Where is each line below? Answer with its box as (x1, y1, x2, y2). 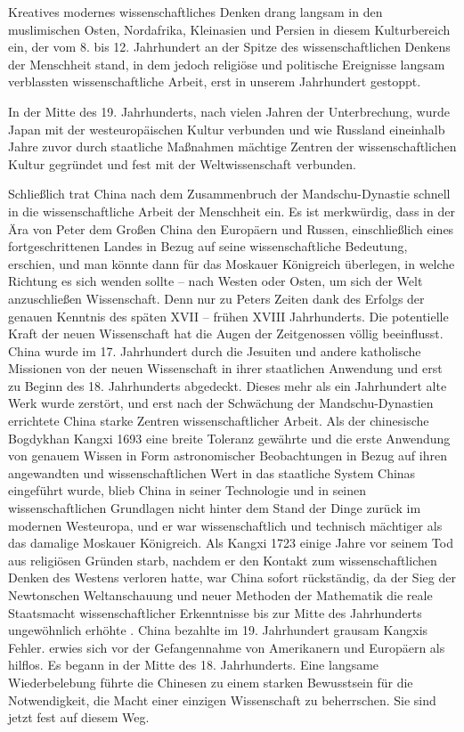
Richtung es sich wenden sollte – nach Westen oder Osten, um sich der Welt (8, 272, 423, 290)
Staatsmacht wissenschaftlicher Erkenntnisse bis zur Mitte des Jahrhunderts (8, 603, 422, 622)
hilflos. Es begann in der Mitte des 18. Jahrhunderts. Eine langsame (8, 655, 379, 674)
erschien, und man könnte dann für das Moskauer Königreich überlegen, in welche (8, 254, 455, 272)
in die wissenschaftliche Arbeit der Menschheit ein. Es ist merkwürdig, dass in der (8, 201, 455, 220)
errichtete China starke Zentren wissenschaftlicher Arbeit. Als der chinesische (8, 411, 429, 430)
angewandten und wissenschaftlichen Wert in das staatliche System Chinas (8, 463, 416, 482)
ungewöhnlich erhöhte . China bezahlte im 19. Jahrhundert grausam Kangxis (8, 621, 428, 639)
